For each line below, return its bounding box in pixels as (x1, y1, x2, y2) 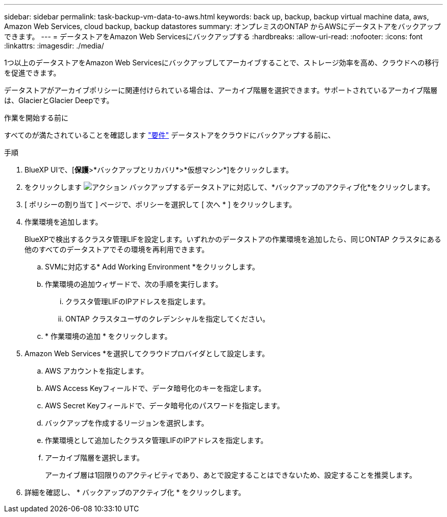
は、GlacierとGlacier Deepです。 (4, 96, 114, 105)
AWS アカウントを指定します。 (45, 366, 148, 375)
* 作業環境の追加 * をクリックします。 (45, 332, 172, 340)
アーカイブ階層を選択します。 (45, 453, 144, 462)
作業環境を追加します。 (24, 217, 103, 226)
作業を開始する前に (4, 113, 68, 122)
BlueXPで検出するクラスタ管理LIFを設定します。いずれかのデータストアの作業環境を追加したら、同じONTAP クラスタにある (24, 235, 441, 243)
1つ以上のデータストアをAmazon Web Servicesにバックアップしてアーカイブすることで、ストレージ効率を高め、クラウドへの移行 (4, 58, 439, 67)
